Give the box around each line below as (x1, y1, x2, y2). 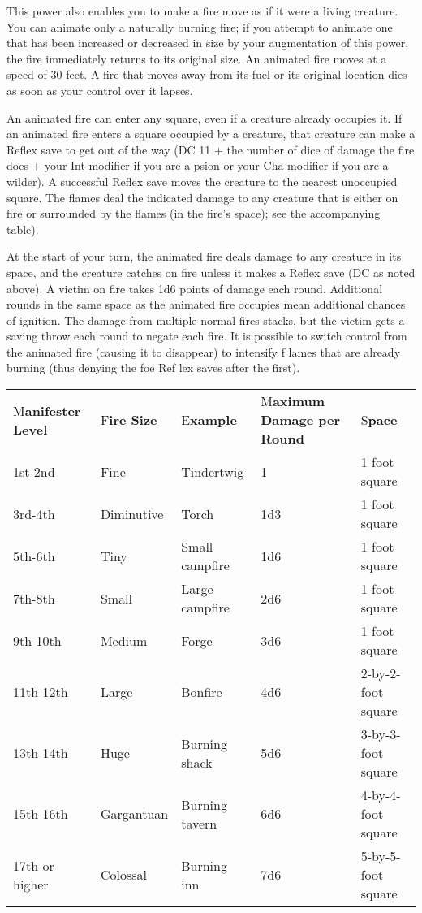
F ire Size (100, 410, 157, 430)
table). (6, 220, 39, 237)
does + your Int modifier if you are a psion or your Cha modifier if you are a (6, 157, 389, 174)
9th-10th (13, 630, 62, 650)
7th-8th (13, 588, 55, 608)
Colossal (100, 865, 147, 885)
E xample (181, 410, 237, 430)
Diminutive (100, 504, 164, 523)
